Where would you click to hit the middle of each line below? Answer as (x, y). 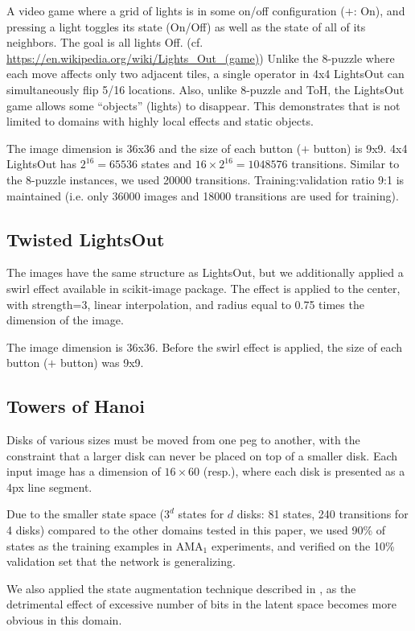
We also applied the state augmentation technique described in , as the (181, 588)
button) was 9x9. (102, 363)
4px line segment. (49, 487)
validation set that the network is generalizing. (121, 561)
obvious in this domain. (64, 620)
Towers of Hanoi (76, 406)
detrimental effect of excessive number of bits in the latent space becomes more (201, 604)
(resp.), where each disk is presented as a (304, 471)
